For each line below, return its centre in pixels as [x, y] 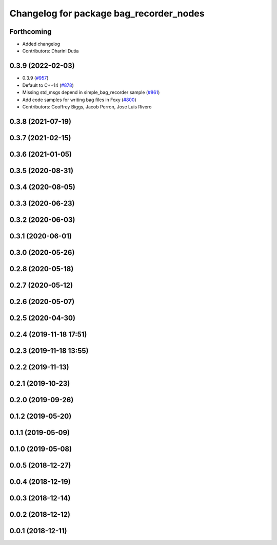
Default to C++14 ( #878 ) [48, 85]
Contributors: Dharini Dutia [51, 51]
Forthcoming [31, 32]
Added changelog [41, 44]
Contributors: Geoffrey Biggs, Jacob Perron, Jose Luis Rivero [87, 107]
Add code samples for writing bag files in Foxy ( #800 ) [79, 100]
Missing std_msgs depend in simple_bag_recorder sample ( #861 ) [91, 92]
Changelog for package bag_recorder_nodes [107, 13]
